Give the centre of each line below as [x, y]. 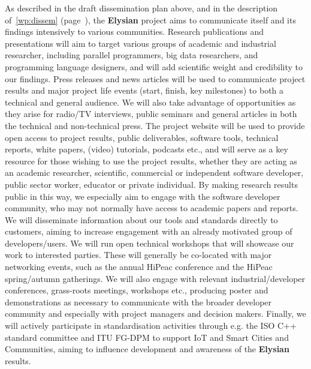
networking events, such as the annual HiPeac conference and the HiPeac [139, 267]
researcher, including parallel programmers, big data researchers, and [132, 55]
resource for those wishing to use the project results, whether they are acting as [151, 160]
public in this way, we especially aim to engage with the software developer [143, 196]
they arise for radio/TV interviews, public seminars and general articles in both [151, 114]
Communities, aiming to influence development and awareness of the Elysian [147, 349]
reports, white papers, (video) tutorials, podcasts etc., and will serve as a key [147, 149]
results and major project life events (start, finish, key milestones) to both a [144, 90]
